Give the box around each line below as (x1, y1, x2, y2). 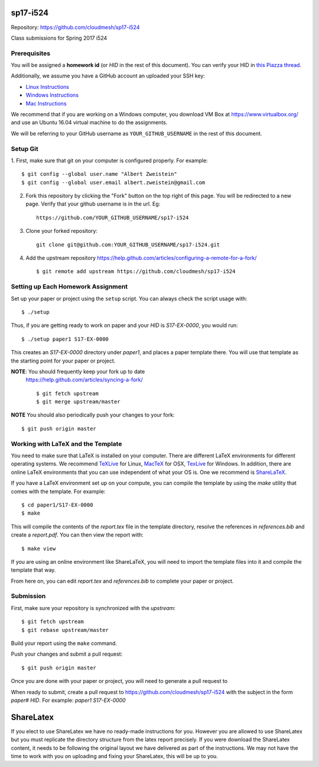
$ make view (21, 545, 56, 552)
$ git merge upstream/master (36, 399, 121, 405)
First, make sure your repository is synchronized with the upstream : (11, 604, 176, 611)
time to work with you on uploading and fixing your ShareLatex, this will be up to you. (11, 753, 218, 760)
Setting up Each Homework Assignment (11, 283, 128, 291)
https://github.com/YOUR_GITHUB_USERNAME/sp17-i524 (36, 214, 189, 221)
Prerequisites (11, 49, 50, 57)
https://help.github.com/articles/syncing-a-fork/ (25, 376, 143, 383)
